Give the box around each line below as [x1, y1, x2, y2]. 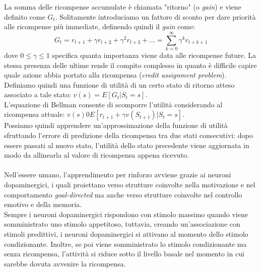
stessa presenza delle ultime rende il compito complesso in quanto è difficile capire [4, 59, 257, 70]
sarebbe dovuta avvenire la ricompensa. [4, 258, 126, 268]
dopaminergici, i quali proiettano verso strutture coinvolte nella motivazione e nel [4, 179, 255, 190]
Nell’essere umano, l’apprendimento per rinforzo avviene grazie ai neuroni [4, 169, 231, 180]
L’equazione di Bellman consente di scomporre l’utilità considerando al [4, 99, 223, 109]
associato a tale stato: [4, 89, 71, 100]
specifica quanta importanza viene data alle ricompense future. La [52, 49, 256, 60]
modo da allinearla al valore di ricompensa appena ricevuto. [4, 150, 189, 160]
